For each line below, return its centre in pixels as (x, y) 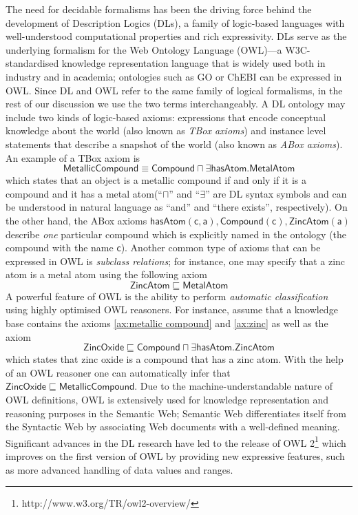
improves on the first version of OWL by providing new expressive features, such (175, 456)
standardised (32, 63)
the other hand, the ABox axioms (76, 220)
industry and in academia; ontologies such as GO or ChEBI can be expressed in (174, 76)
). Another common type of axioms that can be (221, 248)
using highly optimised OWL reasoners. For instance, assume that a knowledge (172, 309)
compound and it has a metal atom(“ (84, 193)
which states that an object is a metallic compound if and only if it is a (156, 180)
